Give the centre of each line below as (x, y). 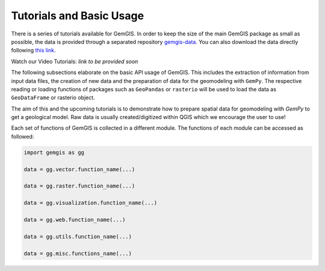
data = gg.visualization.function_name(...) (91, 203)
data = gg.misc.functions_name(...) (78, 253)
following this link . (34, 50)
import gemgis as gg (54, 152)
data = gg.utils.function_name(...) (78, 236)
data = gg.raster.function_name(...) (79, 186)
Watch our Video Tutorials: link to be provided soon (75, 61)
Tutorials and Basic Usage (78, 16)
